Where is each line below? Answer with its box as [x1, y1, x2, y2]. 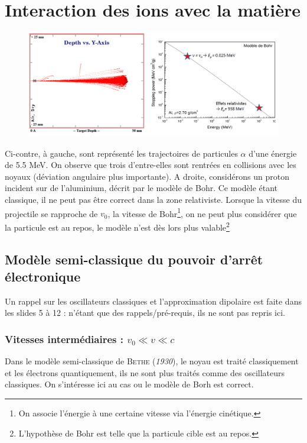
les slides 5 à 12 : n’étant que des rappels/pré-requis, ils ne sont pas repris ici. [5, 306, 285, 319]
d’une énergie [249, 147, 297, 159]
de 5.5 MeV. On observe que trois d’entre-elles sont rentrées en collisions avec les [5, 159, 296, 171]
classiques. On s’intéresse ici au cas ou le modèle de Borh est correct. [5, 378, 254, 390]
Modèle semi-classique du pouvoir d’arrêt [5, 250, 263, 268]
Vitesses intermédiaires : [5, 331, 123, 346]
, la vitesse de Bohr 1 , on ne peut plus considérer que [107, 205, 297, 219]
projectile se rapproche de [5, 207, 98, 219]
